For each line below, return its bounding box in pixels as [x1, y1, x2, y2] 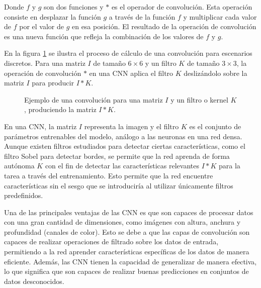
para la [219, 160, 240, 171]
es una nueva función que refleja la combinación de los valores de [4, 31, 204, 41]
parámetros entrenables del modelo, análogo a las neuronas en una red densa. [4, 131, 242, 141]
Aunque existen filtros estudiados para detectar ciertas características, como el [4, 141, 245, 151]
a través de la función [109, 11, 176, 22]
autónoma [4, 160, 35, 171]
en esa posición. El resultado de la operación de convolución [71, 21, 256, 32]
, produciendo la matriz [24, 104, 97, 115]
